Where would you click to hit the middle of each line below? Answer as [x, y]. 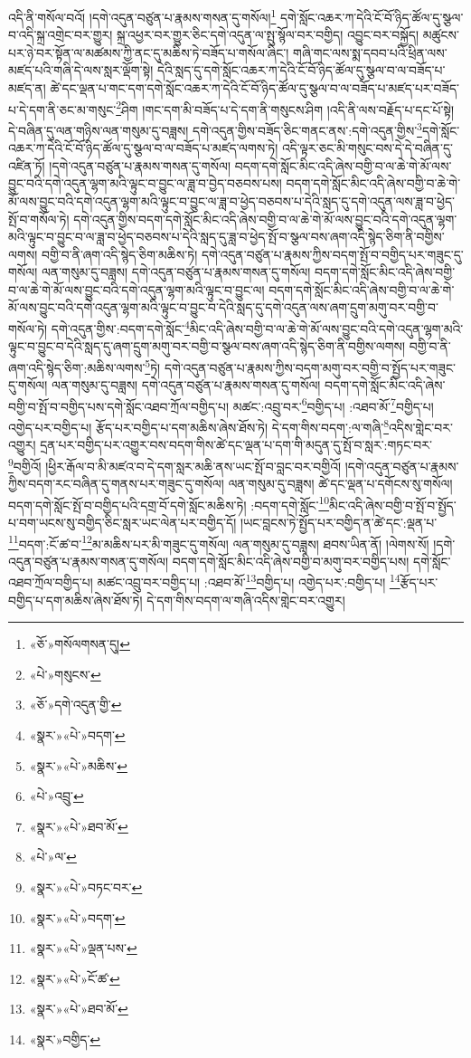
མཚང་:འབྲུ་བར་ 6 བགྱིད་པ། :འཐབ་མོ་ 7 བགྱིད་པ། [333, 405]
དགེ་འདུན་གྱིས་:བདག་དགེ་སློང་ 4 [120, 327]
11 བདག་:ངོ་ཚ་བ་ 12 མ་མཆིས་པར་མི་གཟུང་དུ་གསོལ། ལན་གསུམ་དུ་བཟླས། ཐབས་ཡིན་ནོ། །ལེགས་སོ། [219, 542]
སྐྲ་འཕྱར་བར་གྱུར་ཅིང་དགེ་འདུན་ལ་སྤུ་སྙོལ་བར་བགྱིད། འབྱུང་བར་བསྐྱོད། [268, 35]
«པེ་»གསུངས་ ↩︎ [65, 674]
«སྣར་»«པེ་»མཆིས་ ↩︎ [78, 765]
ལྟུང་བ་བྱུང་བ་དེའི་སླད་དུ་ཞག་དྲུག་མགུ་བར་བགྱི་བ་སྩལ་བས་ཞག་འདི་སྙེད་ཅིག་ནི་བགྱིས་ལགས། [207, 346]
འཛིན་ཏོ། [27, 165]
